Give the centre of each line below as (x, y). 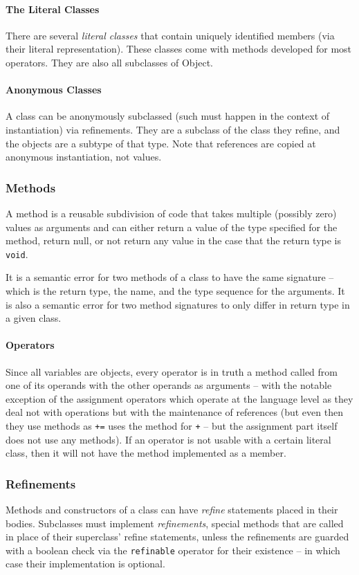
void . (17, 254)
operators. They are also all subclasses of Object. (110, 62)
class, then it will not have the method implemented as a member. (146, 453)
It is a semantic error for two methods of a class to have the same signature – (170, 277)
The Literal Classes (53, 9)
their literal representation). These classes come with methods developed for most (179, 49)
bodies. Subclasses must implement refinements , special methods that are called (175, 523)
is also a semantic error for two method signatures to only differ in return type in (178, 304)
